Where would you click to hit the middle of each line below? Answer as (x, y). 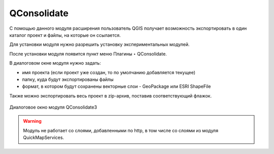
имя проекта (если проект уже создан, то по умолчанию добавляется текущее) (109, 72)
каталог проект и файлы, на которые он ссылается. (65, 35)
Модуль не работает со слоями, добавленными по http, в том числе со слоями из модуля (121, 130)
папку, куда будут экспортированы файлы (68, 79)
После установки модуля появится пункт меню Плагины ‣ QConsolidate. (88, 54)
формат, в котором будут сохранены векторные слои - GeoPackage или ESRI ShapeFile (116, 86)
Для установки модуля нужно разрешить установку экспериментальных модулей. (99, 44)
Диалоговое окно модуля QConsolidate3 (53, 107)
